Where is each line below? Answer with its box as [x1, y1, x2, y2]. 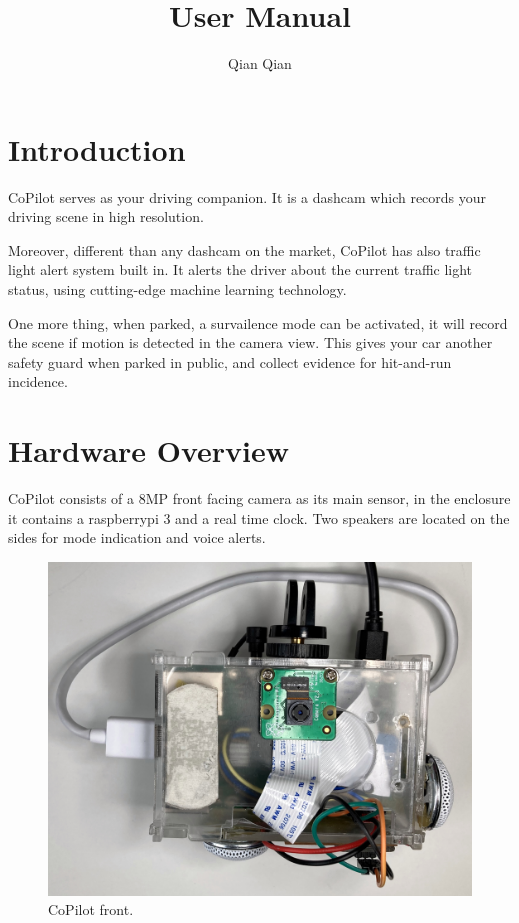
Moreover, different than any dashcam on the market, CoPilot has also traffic [8, 239, 481, 260]
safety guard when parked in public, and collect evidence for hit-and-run [8, 351, 452, 372]
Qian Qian [228, 53, 292, 74]
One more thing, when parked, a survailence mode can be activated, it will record [8, 312, 508, 333]
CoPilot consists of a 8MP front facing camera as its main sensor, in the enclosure [8, 488, 511, 509]
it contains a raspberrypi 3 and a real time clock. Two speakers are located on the [8, 507, 510, 528]
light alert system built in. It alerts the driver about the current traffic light [8, 259, 473, 280]
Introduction [8, 128, 186, 169]
